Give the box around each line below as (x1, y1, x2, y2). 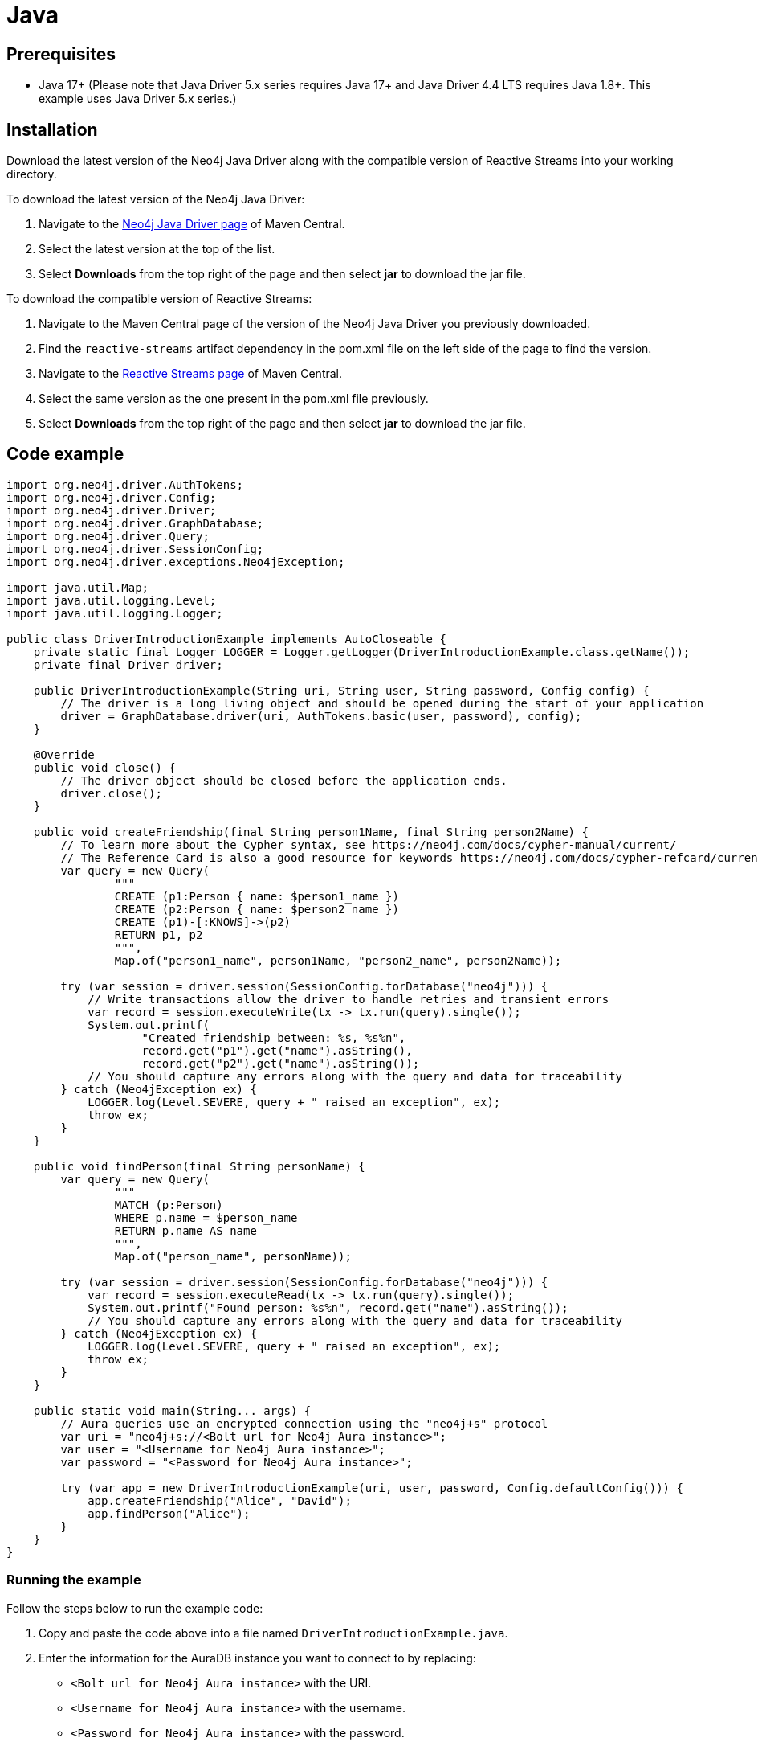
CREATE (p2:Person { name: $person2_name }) (114, 902, 399, 916)
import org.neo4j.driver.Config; (6, 490, 217, 504)
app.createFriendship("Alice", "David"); (88, 1494, 352, 1507)
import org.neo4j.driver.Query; (6, 529, 210, 543)
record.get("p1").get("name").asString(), (141, 1043, 413, 1057)
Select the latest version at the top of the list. (39, 242, 275, 256)
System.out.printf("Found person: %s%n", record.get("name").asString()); (88, 1301, 568, 1314)
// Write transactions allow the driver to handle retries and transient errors (88, 992, 609, 1006)
